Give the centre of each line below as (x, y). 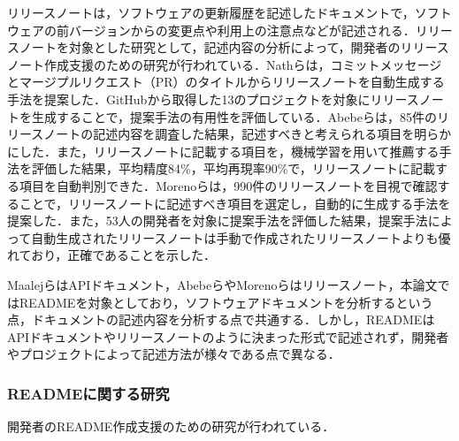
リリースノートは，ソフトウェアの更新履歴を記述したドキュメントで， (211, 12)
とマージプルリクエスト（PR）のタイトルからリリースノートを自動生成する (226, 82)
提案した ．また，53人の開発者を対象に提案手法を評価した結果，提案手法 (218, 220)
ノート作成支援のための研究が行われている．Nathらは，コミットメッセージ (225, 64)
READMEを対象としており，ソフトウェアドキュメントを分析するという (226, 302)
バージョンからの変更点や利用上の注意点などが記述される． (242, 30)
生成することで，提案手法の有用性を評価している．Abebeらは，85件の (234, 116)
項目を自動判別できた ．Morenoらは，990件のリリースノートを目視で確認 (228, 185)
